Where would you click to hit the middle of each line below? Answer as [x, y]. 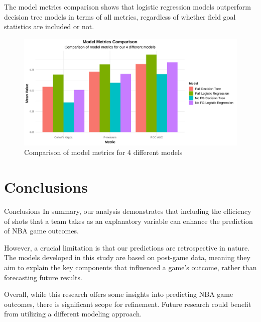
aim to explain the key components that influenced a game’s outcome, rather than [130, 267]
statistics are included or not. [49, 26]
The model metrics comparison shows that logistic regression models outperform [127, 7]
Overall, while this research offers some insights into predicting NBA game [119, 294]
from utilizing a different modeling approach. [73, 314]
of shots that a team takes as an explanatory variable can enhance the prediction [128, 221]
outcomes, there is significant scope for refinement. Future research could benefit [128, 304]
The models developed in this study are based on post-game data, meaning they [127, 257]
